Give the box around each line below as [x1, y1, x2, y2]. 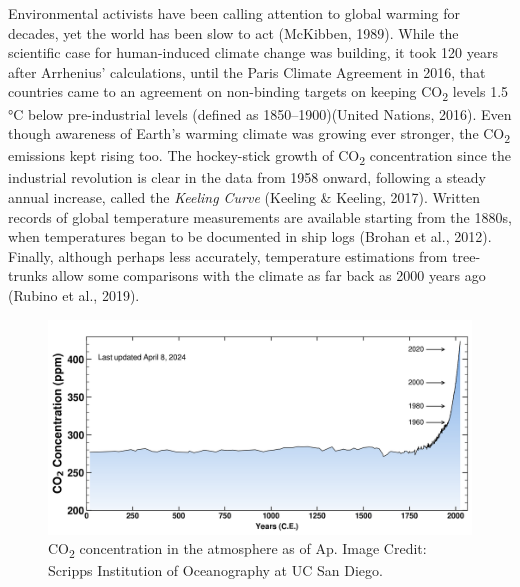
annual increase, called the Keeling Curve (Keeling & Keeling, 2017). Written [8, 186, 481, 207]
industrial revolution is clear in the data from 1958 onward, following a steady [8, 167, 487, 188]
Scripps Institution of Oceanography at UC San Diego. [48, 560, 383, 581]
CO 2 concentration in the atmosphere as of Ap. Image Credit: [48, 538, 427, 561]
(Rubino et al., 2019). [8, 284, 140, 305]
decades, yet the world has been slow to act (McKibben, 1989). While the [8, 22, 459, 43]
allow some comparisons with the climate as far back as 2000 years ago [52, 265, 486, 286]
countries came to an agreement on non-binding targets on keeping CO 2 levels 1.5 [8, 81, 509, 105]
